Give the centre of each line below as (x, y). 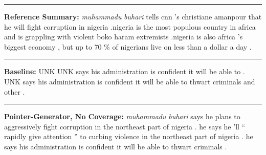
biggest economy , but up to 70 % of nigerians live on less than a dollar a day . (128, 46)
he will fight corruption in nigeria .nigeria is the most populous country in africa (130, 26)
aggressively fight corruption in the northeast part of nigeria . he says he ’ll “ (125, 126)
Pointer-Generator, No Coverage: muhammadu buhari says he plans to (122, 116)
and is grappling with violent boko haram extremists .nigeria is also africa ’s (124, 37)
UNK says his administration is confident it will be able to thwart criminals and (130, 81)
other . (15, 91)
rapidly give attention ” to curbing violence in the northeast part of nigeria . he (129, 136)
